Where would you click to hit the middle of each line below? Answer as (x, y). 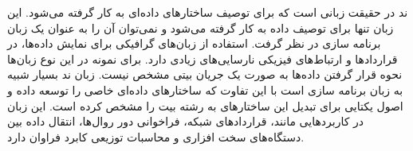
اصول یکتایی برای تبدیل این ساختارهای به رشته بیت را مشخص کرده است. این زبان (205, 105)
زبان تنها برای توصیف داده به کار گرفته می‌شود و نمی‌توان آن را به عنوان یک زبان (201, 27)
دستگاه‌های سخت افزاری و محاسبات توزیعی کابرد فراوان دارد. (156, 136)
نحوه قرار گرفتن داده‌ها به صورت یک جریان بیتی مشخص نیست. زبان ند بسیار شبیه (205, 74)
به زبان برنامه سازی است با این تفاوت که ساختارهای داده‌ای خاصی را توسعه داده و (205, 89)
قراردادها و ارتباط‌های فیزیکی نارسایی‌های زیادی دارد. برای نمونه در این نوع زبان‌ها (203, 58)
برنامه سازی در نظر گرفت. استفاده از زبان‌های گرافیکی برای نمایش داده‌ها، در (194, 43)
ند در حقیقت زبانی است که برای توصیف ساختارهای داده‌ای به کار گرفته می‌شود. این (208, 12)
